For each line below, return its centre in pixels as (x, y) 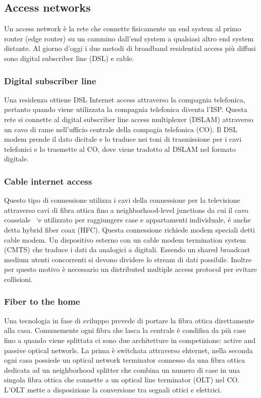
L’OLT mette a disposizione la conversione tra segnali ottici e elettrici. (113, 389)
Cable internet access (48, 181)
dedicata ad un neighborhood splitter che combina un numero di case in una (122, 369)
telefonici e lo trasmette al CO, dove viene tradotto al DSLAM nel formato (120, 149)
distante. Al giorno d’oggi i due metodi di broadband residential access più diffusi (130, 48)
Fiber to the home (42, 301)
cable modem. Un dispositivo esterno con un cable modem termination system (125, 239)
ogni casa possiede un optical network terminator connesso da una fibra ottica (125, 360)
